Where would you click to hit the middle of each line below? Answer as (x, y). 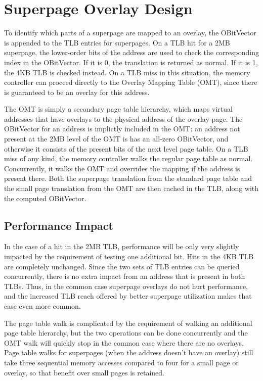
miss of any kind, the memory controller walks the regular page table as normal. (128, 158)
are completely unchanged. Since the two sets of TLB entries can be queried (122, 266)
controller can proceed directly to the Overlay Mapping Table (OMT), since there (131, 82)
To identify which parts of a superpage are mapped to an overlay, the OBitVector (130, 33)
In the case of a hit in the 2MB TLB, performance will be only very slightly (122, 246)
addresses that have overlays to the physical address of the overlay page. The (123, 118)
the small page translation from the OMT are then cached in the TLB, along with (131, 188)
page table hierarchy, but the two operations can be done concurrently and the (126, 333)
